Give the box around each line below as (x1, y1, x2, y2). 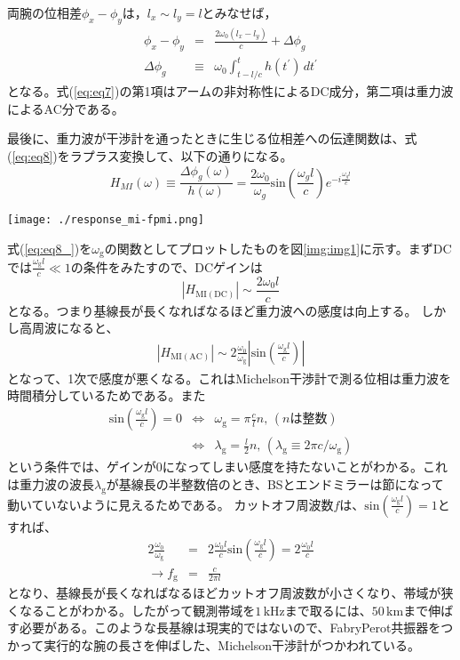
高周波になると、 (19, 318, 119, 337)
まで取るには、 (284, 600, 372, 619)
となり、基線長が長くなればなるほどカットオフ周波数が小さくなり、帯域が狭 (7, 584, 454, 602)
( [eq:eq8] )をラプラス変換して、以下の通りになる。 (7, 147, 293, 165)
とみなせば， (202, 4, 277, 21)
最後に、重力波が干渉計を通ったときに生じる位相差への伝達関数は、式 (7, 129, 417, 148)
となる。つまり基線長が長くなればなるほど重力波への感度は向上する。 (7, 301, 417, 319)
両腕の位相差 (7, 4, 82, 21)
